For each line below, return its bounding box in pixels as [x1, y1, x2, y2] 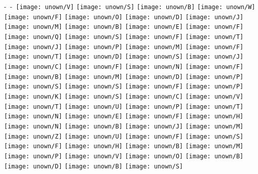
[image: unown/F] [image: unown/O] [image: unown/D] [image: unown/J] [4, 13, 244, 21]
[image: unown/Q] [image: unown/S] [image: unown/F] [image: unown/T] [4, 33, 244, 40]
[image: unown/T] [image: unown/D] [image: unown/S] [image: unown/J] [4, 53, 244, 61]
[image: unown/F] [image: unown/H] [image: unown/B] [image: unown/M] [4, 143, 244, 150]
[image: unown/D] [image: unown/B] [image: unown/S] [4, 162, 183, 170]
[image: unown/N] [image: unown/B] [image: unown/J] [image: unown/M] [4, 122, 244, 130]
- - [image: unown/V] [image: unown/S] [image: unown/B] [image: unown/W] [4, 1, 255, 11]
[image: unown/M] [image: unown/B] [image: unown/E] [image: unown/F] [4, 23, 244, 31]
